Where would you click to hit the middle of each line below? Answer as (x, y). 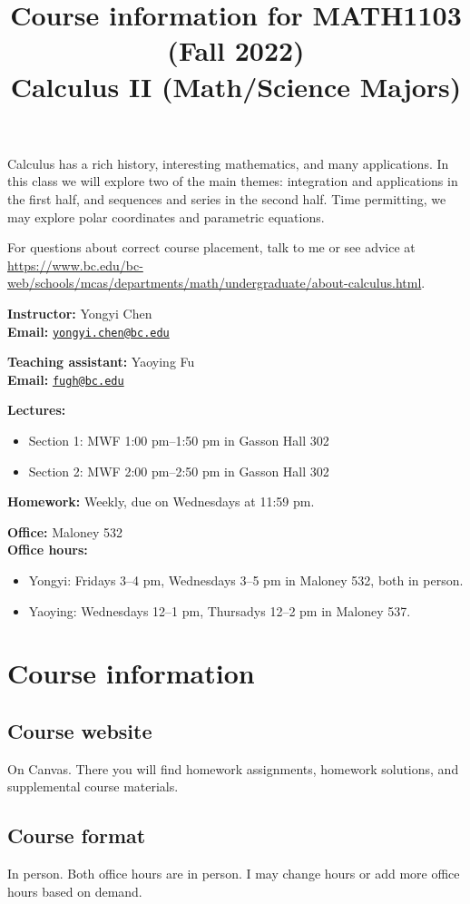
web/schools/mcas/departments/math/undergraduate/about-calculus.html (215, 283)
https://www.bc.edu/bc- (75, 265)
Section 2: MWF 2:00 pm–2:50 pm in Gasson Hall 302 (179, 471)
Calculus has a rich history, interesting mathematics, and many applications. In (228, 163)
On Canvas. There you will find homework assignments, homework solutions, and (233, 768)
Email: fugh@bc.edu (66, 379)
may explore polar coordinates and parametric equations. (166, 216)
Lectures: (37, 410)
